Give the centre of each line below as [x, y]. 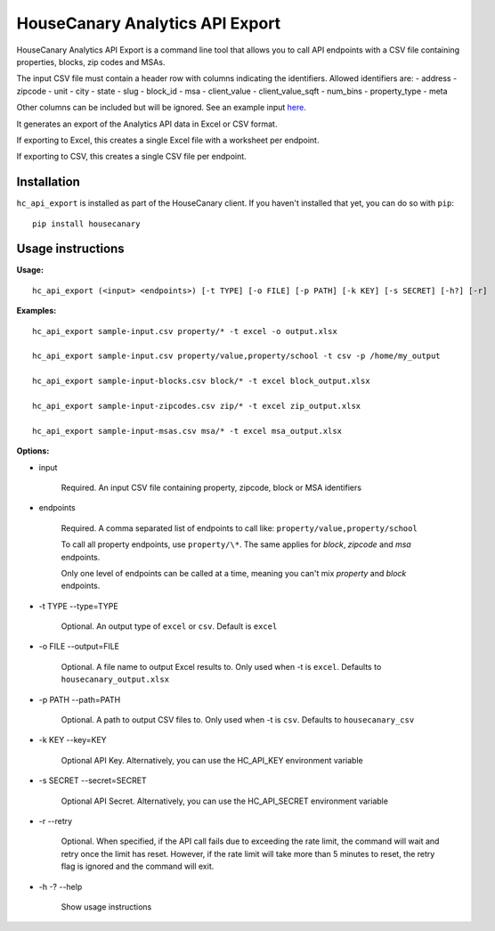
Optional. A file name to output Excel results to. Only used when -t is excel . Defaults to [221, 666]
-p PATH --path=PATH [80, 699]
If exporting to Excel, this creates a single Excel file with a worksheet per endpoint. [168, 140]
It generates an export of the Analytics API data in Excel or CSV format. [147, 124]
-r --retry [56, 821]
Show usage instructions [106, 906]
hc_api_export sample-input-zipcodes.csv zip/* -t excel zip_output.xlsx [197, 406]
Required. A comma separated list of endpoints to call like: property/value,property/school [239, 528]
